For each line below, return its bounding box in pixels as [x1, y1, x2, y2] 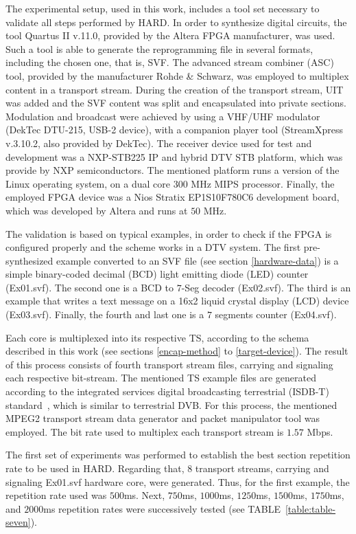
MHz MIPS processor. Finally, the [191, 176, 335, 190]
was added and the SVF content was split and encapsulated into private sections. [5, 96, 346, 110]
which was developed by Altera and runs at [5, 203, 188, 217]
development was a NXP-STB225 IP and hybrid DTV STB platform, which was [5, 149, 343, 164]
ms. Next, [123, 488, 165, 502]
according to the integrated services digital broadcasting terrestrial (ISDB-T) [5, 384, 329, 399]
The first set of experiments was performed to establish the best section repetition [5, 447, 351, 462]
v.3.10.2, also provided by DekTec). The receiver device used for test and [5, 135, 312, 150]
